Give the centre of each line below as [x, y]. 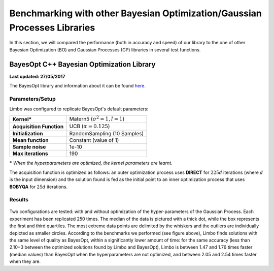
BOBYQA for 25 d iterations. [39, 187]
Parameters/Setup [32, 99]
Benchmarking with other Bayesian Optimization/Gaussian [136, 13]
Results [19, 200]
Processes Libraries [52, 27]
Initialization [28, 134]
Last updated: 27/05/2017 [37, 76]
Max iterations [30, 154]
